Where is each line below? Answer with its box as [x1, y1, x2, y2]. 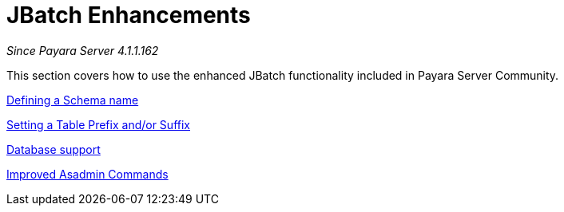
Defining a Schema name [6, 92, 139, 107]
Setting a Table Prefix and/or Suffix [6, 117, 190, 132]
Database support [6, 142, 101, 156]
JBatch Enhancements [6, 2, 251, 29]
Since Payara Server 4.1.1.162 [6, 43, 159, 57]
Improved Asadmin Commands [6, 167, 169, 181]
